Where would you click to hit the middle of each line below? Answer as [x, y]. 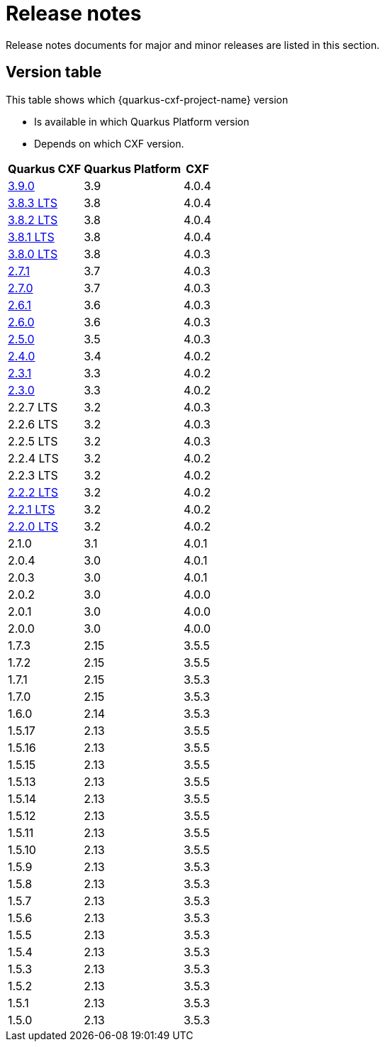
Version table [54, 72]
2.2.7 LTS [33, 407]
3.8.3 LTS [33, 203]
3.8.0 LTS [33, 254]
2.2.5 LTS [33, 441]
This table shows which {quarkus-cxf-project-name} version [147, 99]
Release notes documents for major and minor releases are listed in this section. [193, 45]
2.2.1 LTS [32, 509]
